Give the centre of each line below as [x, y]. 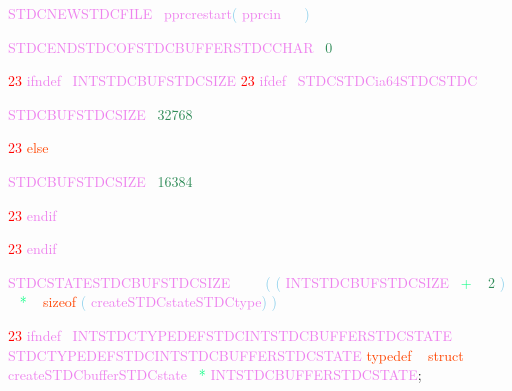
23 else [28, 147]
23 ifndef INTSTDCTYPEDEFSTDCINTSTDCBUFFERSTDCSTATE [230, 334]
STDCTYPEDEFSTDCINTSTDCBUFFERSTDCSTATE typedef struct [236, 354]
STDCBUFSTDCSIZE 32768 [100, 113]
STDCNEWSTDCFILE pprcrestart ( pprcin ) [159, 13]
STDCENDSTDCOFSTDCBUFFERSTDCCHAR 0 [170, 46]
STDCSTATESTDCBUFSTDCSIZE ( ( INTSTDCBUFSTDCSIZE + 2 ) [257, 281]
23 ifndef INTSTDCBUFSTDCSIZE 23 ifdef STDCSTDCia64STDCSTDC [243, 80]
